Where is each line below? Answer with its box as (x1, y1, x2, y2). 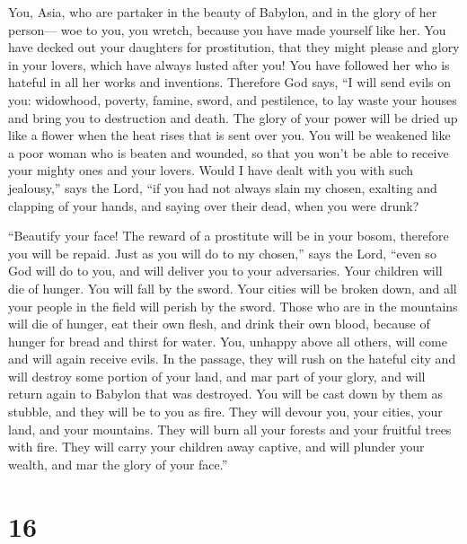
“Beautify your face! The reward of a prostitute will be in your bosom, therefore (8, 226, 449, 245)
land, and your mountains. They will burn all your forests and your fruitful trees (8, 419, 452, 438)
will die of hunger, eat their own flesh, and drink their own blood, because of (8, 314, 430, 333)
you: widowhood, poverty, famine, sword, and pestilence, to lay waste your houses (8, 90, 457, 109)
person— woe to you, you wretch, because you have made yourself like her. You (8, 20, 446, 39)
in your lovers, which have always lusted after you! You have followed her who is (8, 55, 450, 74)
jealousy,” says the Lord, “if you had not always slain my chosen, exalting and (8, 178, 437, 197)
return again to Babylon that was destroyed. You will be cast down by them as (8, 384, 443, 403)
